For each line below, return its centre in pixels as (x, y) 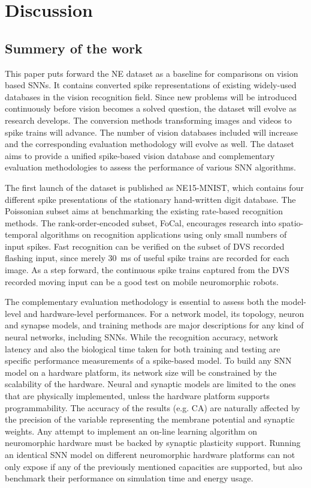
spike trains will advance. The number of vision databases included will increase (152, 132)
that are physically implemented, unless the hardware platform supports (137, 396)
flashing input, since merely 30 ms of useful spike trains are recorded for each (147, 258)
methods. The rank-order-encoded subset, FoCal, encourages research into (141, 222)
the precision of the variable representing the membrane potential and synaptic (150, 419)
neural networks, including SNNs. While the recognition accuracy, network (141, 337)
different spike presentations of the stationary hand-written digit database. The (150, 199)
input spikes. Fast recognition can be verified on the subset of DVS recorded (145, 246)
